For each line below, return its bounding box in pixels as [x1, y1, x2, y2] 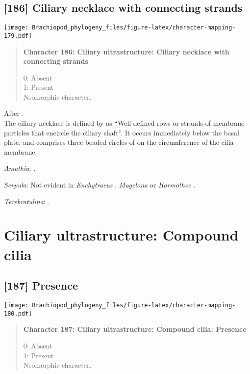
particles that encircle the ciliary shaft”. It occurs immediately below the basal [4, 127, 239, 137]
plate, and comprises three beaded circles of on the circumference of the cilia [4, 137, 234, 147]
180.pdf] [4, 310, 32, 317]
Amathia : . [4, 163, 36, 173]
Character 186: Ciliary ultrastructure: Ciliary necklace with [23, 46, 229, 56]
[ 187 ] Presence [4, 278, 78, 293]
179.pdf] [4, 32, 32, 39]
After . [4, 108, 24, 118]
